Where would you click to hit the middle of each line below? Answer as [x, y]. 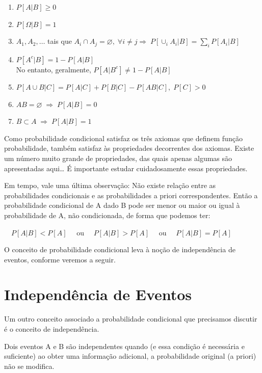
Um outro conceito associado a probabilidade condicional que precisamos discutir [131, 319]
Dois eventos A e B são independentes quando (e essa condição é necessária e [124, 346]
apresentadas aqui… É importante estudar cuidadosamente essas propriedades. [126, 168]
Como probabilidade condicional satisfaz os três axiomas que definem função [123, 138]
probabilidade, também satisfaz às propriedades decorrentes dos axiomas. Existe [129, 148]
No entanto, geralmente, [54, 69]
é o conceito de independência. [52, 329]
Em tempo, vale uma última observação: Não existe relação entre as [110, 185]
